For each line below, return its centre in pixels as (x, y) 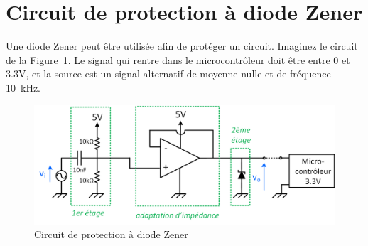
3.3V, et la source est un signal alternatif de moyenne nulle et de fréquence (168, 74)
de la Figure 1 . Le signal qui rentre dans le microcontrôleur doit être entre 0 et (178, 59)
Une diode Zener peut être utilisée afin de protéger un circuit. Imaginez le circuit (182, 46)
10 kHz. (23, 87)
